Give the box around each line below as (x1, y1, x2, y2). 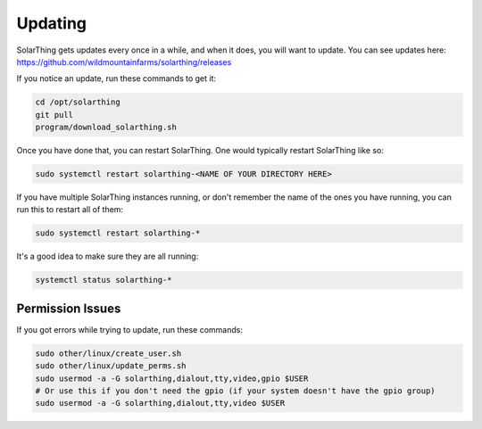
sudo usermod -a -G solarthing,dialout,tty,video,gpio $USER (35, 373, 309, 384)
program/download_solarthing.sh (35, 122, 178, 133)
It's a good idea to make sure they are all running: (16, 251, 199, 262)
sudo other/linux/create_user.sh (35, 348, 182, 359)
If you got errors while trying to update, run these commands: (16, 324, 243, 334)
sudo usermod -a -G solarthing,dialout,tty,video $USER (35, 398, 286, 408)
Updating (16, 13, 87, 33)
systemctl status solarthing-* (35, 275, 173, 285)
